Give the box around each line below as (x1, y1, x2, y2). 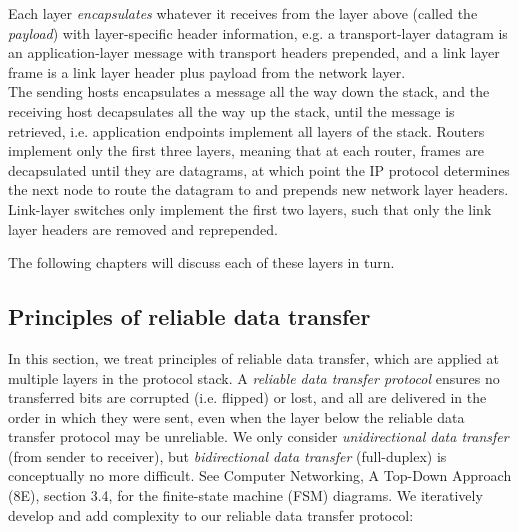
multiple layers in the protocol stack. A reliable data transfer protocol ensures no (8, 367, 500, 388)
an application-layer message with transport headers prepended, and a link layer (8, 42, 500, 63)
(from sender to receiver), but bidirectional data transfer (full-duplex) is (8, 445, 447, 466)
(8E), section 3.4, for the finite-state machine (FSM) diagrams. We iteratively (8, 485, 483, 506)
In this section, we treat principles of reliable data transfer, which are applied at (8, 347, 499, 368)
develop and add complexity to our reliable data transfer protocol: (8, 504, 414, 525)
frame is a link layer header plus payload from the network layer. (8, 61, 406, 82)
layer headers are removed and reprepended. (8, 218, 278, 239)
